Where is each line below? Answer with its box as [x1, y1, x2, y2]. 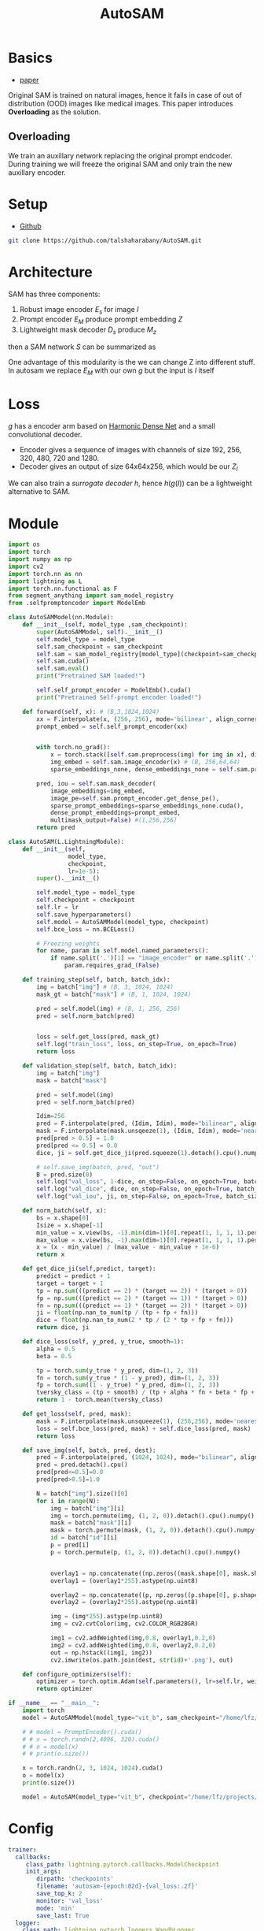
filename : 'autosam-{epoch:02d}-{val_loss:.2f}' [36, 1882, 199, 1891]
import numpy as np [8, 555, 72, 563]
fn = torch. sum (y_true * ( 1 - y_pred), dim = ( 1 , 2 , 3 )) [36, 1374, 220, 1382]
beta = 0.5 [36, 1352, 72, 1360]
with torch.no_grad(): [36, 744, 111, 752]
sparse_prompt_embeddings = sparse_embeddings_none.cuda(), [49, 801, 244, 810]
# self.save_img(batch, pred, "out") [36, 1163, 159, 1171]
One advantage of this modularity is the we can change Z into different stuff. [8, 357, 255, 366]
